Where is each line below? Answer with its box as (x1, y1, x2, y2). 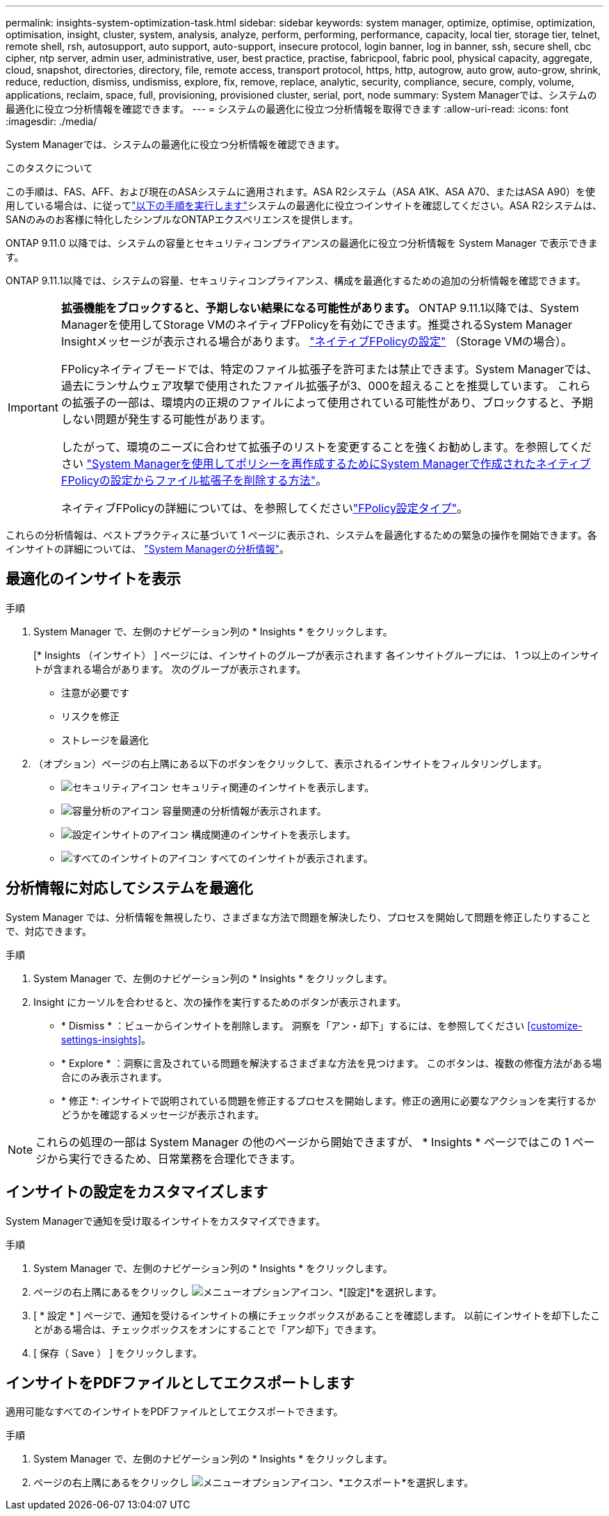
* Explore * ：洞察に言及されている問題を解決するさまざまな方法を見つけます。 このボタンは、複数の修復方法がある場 (61, 1057, 602, 1069)
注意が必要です (61, 686, 129, 699)
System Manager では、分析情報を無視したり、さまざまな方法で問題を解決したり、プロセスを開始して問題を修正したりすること (6, 911, 592, 923)
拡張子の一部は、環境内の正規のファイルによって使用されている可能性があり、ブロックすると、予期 (72, 396, 593, 409)
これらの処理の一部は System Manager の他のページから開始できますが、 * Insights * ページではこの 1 (35, 1134, 569, 1149)
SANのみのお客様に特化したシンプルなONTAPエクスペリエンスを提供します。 (6, 213, 359, 225)
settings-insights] (61, 1033, 142, 1045)
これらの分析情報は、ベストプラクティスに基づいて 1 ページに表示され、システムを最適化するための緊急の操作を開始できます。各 (6, 529, 597, 541)
